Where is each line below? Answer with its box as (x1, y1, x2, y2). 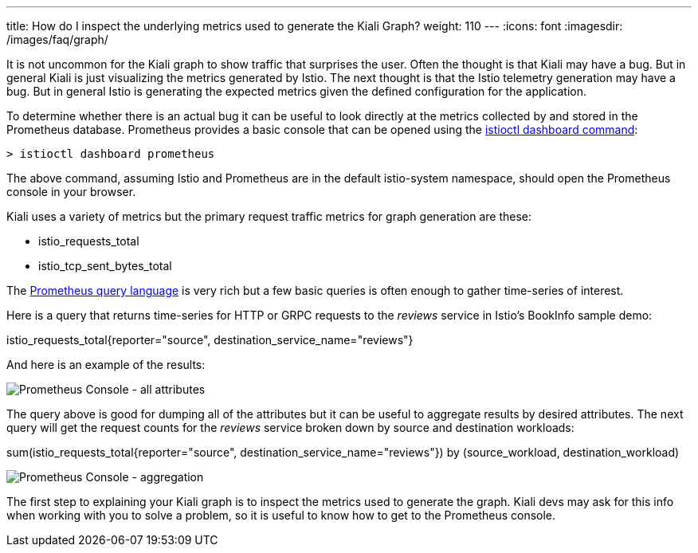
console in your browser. (6, 185, 136, 198)
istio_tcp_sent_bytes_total (38, 259, 172, 273)
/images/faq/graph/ (6, 33, 108, 46)
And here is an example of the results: (6, 358, 206, 371)
